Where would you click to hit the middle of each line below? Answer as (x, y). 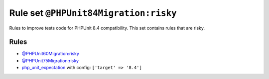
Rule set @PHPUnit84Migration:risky (93, 13)
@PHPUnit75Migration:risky (50, 60)
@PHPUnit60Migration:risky (51, 54)
